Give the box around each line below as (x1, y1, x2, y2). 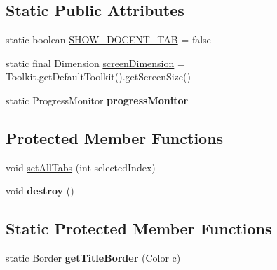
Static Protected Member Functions (6, 218, 272, 239)
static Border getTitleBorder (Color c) (6, 250, 181, 265)
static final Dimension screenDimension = (6, 55, 185, 70)
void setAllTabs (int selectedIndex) (6, 159, 156, 174)
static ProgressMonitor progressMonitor (6, 92, 189, 107)
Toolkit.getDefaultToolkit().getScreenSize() (6, 69, 191, 84)
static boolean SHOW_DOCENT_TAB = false (6, 32, 211, 47)
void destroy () (6, 183, 74, 198)
